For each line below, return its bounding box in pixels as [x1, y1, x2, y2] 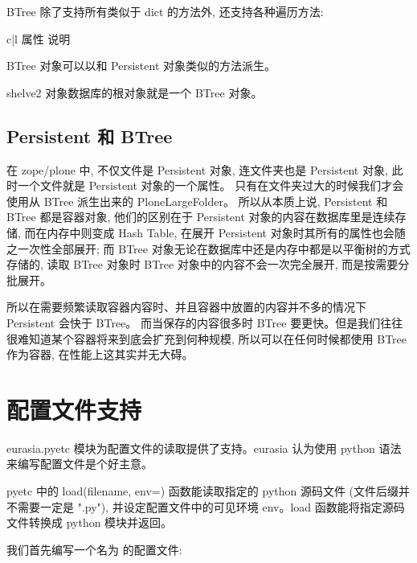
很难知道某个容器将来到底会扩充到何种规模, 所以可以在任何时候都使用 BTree [6, 330, 407, 347]
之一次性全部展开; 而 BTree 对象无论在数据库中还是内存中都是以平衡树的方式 [6, 240, 411, 257]
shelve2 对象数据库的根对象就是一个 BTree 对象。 [6, 84, 263, 101]
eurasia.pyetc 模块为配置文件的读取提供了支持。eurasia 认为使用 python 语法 [6, 439, 402, 456]
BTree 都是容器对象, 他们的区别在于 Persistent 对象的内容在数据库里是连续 [6, 208, 395, 225]
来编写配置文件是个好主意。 [6, 455, 153, 472]
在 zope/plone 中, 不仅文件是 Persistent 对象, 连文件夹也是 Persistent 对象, [6, 161, 388, 178]
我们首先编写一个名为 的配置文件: [6, 540, 182, 557]
